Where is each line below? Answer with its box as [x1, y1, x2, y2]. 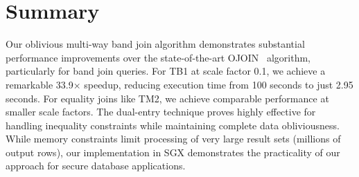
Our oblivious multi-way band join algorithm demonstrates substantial [6, 37, 305, 51]
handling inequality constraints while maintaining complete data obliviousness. [6, 118, 340, 132]
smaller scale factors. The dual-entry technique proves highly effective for [6, 104, 316, 119]
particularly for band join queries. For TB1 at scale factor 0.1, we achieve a [6, 64, 326, 78]
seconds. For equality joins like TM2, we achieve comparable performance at [6, 91, 329, 105]
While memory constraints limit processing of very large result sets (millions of [6, 131, 341, 146]
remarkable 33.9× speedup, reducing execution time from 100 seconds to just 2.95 [6, 77, 353, 91]
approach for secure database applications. [6, 158, 186, 173]
